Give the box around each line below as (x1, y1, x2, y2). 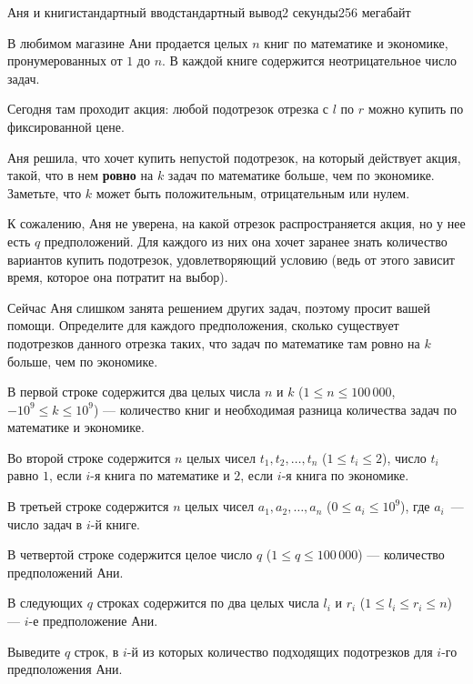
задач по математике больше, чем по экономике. (167, 166, 435, 185)
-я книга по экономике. (281, 466, 409, 485)
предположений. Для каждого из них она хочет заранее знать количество (44, 231, 448, 250)
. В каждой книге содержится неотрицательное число (162, 51, 458, 70)
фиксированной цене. (7, 116, 125, 136)
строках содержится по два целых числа (96, 593, 319, 612)
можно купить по (367, 99, 464, 118)
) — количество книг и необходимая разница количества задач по (93, 399, 457, 418)
